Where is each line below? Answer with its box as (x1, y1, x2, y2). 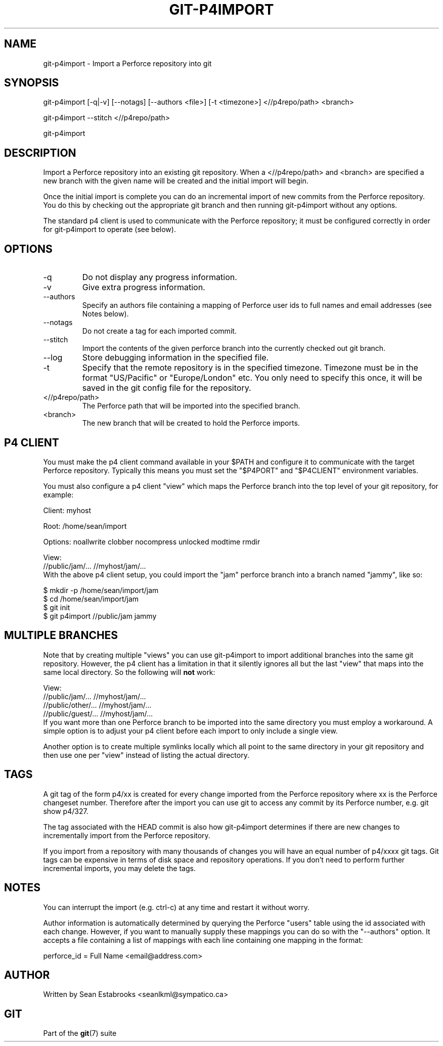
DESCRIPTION (4, 146, 76, 159)
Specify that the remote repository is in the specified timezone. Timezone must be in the (82, 362, 418, 373)
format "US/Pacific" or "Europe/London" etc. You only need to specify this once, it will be (82, 373, 422, 383)
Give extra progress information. (82, 282, 205, 293)
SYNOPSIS (4, 76, 59, 89)
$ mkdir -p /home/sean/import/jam (43, 585, 159, 595)
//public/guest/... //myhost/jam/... (43, 709, 153, 718)
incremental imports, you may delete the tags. (43, 863, 196, 873)
